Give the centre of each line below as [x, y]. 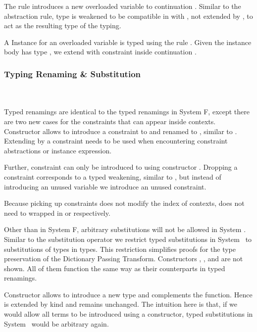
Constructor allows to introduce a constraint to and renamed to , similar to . [121, 131]
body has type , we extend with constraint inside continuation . [100, 52]
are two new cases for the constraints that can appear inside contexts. [110, 121]
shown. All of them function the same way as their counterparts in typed [115, 268]
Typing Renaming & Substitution [73, 73]
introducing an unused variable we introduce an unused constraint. [105, 186]
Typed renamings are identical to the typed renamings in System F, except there [127, 112]
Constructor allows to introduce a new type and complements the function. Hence [128, 294]
